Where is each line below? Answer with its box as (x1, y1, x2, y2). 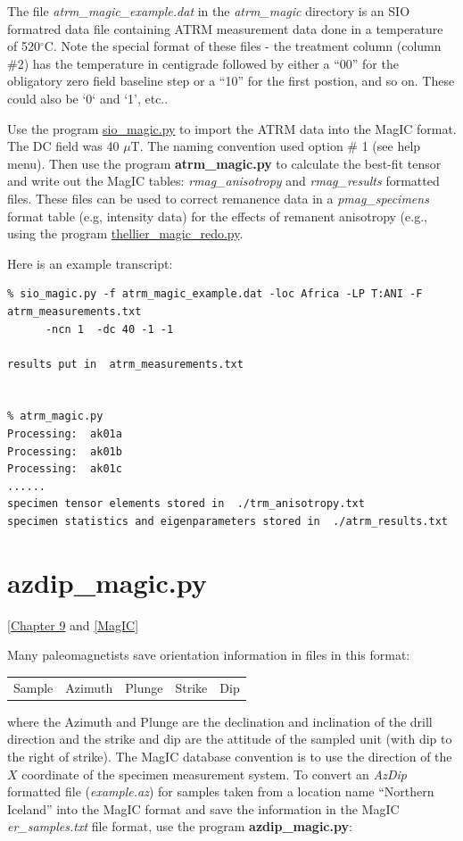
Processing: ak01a (7, 428, 122, 441)
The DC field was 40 (7, 137, 120, 155)
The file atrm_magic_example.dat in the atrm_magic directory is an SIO (7, 2, 410, 20)
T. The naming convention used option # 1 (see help (130, 137, 421, 155)
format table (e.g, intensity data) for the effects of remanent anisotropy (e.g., (7, 206, 427, 225)
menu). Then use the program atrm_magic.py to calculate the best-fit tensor (7, 154, 442, 172)
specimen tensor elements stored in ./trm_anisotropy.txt (7, 497, 365, 511)
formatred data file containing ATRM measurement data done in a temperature (7, 19, 443, 37)
